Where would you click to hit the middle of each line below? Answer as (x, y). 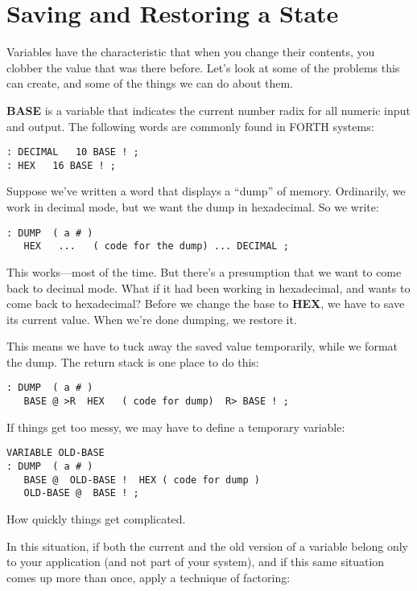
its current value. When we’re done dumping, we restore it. (152, 319)
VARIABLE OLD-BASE (56, 453)
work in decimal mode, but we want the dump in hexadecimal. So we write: (193, 207)
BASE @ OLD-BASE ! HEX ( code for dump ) (142, 480)
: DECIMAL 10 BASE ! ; (73, 152)
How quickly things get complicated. (96, 519)
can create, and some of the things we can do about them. (150, 83)
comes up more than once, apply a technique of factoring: (149, 577)
